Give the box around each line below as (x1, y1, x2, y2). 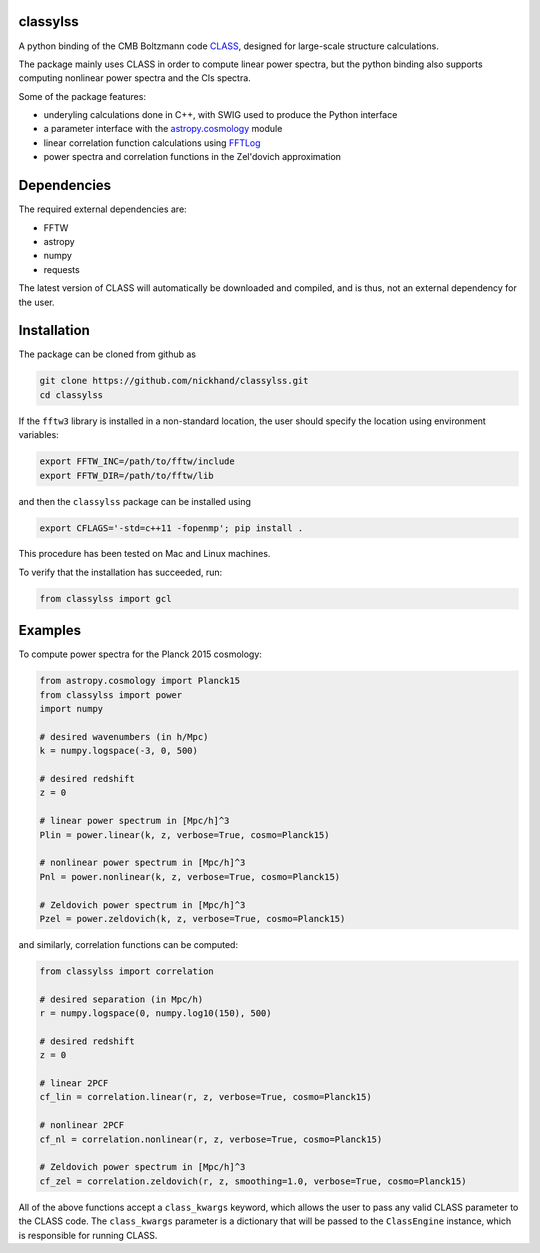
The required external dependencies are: (18, 203, 187, 215)
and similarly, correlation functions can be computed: (18, 938, 239, 950)
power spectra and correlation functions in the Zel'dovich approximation (43, 151, 342, 163)
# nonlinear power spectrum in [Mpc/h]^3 (39, 857, 246, 869)
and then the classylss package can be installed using (18, 495, 252, 507)
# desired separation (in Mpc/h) (39, 993, 204, 1005)
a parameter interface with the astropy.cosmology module (43, 123, 283, 135)
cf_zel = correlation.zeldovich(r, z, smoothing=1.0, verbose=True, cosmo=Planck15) (39, 1175, 467, 1187)
